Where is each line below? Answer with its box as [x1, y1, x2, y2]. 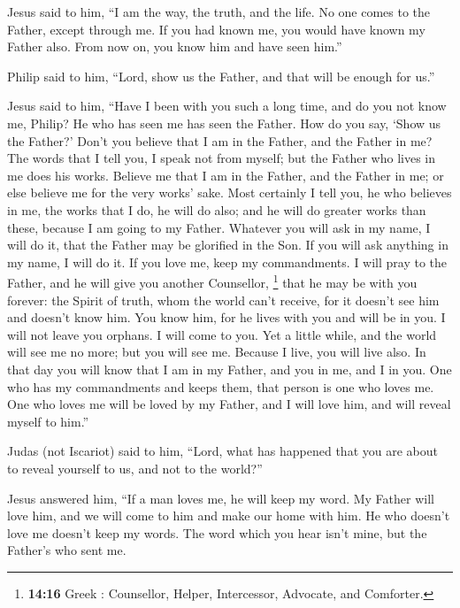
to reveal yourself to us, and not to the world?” [7, 458, 263, 477]
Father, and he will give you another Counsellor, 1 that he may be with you [7, 271, 418, 291]
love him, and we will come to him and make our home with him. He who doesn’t [7, 506, 450, 525]
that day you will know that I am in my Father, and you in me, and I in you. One [7, 359, 452, 378]
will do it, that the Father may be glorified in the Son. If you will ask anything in [7, 235, 448, 254]
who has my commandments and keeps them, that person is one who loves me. [7, 377, 434, 396]
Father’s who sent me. [7, 541, 126, 559]
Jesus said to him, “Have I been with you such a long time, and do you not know [7, 96, 447, 115]
